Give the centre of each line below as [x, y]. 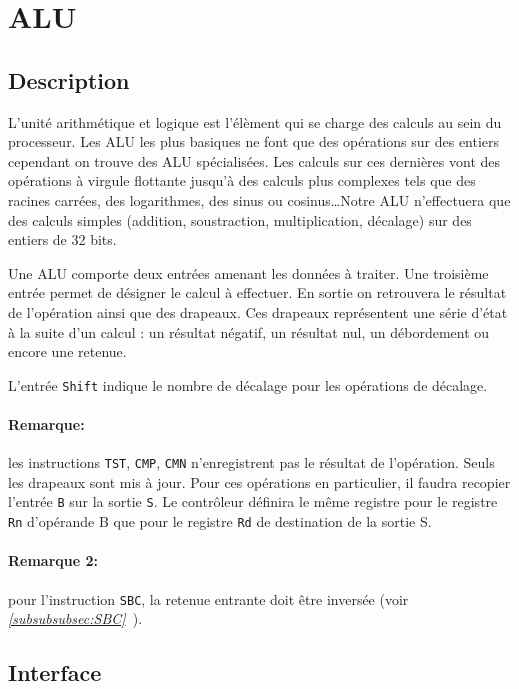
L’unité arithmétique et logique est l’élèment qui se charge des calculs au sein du [255, 121]
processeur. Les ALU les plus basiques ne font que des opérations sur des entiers [254, 141]
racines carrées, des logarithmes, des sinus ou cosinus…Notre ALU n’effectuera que [259, 199]
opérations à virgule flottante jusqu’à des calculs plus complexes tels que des [242, 180]
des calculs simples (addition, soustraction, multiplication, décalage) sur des [240, 219]
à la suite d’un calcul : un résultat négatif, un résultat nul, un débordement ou [249, 331]
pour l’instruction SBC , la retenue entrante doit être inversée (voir [208, 598]
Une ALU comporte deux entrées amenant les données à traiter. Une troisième [248, 272]
